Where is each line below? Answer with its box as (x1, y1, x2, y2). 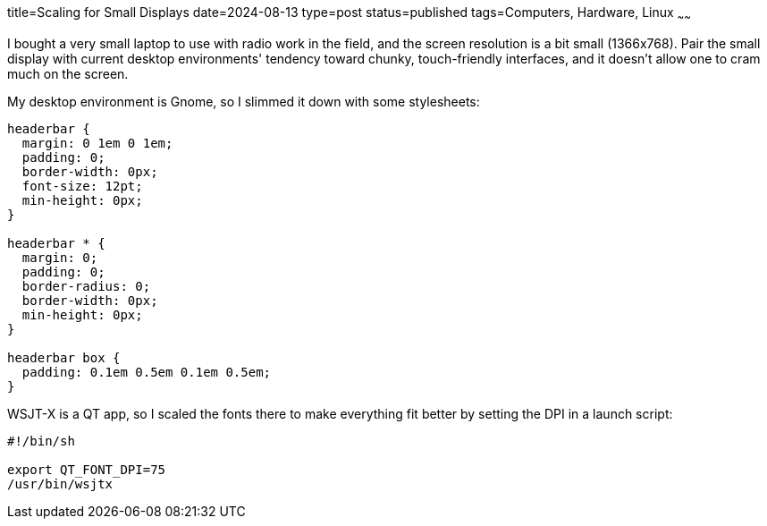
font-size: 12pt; (21, 178, 143, 193)
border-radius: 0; (21, 278, 151, 293)
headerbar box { (7, 350, 121, 365)
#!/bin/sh (7, 433, 75, 448)
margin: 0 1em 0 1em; (21, 135, 173, 150)
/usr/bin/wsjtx (7, 476, 114, 491)
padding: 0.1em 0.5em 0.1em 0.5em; (21, 364, 272, 379)
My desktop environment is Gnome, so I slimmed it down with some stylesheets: (7, 93, 480, 109)
